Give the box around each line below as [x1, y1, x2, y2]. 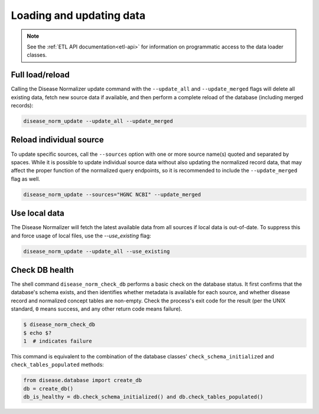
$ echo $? [23, 330, 52, 336]
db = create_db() [23, 385, 74, 392]
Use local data [11, 208, 65, 219]
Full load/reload [11, 70, 70, 80]
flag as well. [11, 175, 41, 182]
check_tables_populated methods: [11, 361, 105, 369]
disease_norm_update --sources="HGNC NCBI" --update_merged [23, 191, 201, 198]
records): [11, 102, 34, 109]
